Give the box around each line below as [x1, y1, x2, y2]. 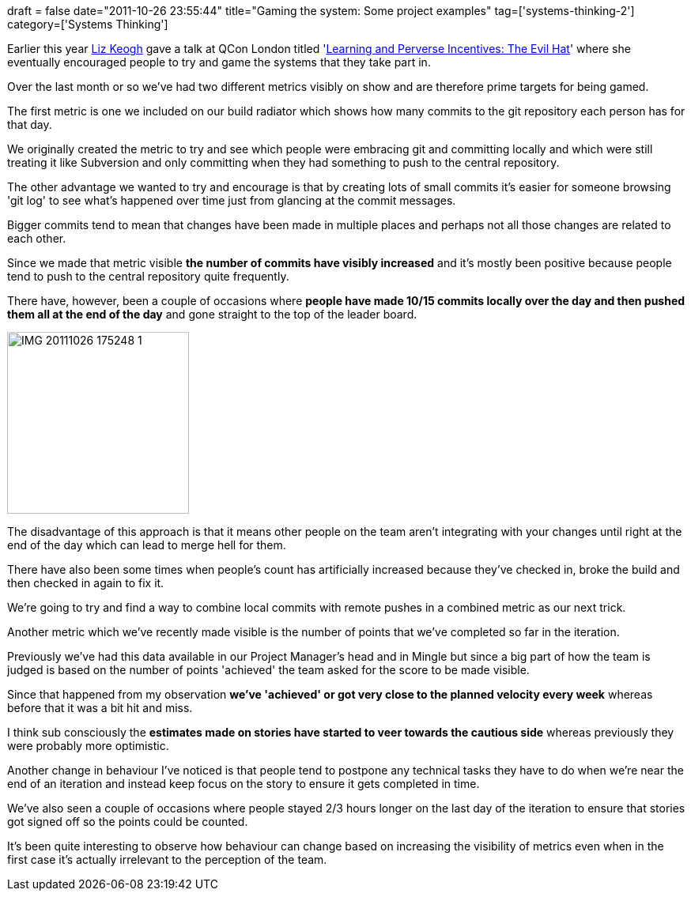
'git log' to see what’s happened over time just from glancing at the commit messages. [7, 194, 456, 207]
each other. [7, 232, 66, 245]
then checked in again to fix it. [7, 576, 164, 590]
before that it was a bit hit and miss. [7, 701, 193, 714]
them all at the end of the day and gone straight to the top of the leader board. [7, 307, 417, 321]
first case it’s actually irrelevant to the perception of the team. [7, 853, 327, 866]
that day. [7, 118, 52, 131]
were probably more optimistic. [7, 739, 169, 752]
